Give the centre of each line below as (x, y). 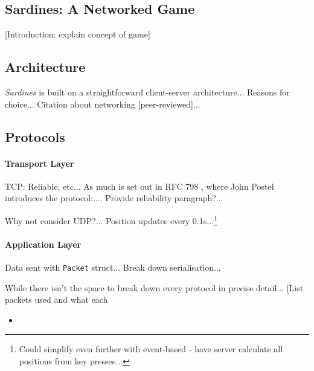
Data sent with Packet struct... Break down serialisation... (113, 267)
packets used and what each (56, 299)
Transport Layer (40, 163)
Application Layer (43, 244)
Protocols (35, 136)
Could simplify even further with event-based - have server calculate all (151, 349)
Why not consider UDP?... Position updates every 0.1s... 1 (111, 219)
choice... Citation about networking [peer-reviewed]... (103, 104)
